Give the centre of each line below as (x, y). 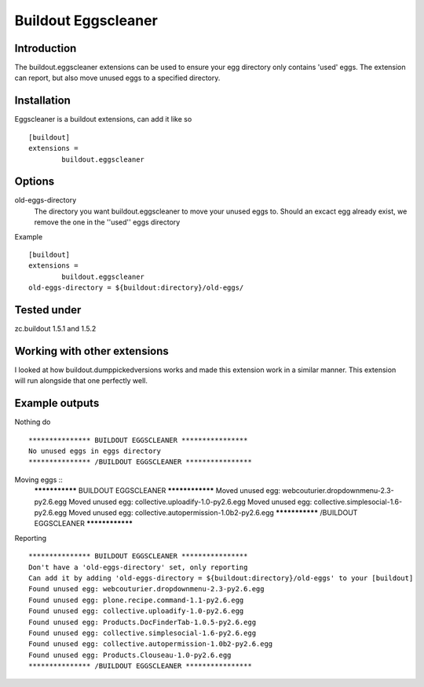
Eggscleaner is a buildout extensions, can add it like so (103, 119)
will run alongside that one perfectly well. (81, 381)
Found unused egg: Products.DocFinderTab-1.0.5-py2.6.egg (143, 622)
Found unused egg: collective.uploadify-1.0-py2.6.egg (136, 611)
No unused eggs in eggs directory (95, 451)
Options (35, 182)
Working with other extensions (91, 351)
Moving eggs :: (38, 480)
